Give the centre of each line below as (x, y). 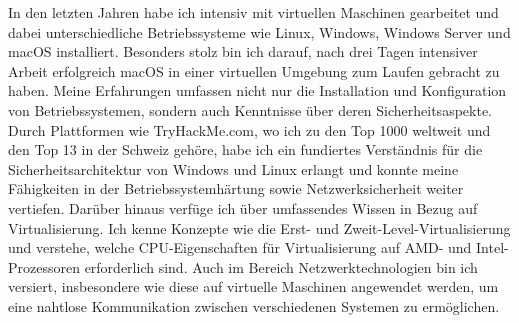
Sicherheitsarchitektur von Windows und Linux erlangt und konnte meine (233, 168)
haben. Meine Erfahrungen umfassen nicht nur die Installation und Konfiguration (257, 90)
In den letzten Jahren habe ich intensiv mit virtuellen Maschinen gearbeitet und (253, 12)
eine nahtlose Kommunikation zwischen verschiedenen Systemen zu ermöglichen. (254, 305)
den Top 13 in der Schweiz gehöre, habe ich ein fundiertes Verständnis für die (245, 149)
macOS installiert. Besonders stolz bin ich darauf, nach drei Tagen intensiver (243, 51)
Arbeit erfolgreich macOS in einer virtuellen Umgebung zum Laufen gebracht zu (254, 70)
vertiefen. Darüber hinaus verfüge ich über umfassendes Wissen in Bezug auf (243, 207)
